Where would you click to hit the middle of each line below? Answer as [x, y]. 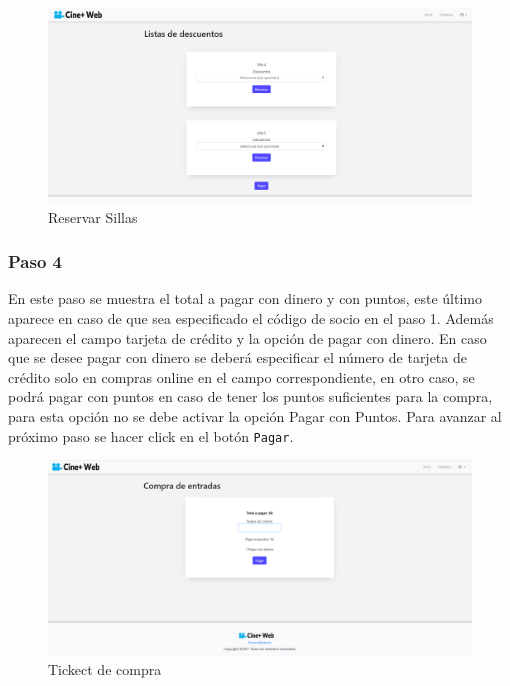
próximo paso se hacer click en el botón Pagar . [151, 435]
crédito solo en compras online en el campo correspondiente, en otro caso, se [241, 376]
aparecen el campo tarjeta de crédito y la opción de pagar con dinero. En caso [247, 337]
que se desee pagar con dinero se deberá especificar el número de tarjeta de [237, 357]
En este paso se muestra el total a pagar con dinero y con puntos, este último [245, 298]
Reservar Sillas [93, 216]
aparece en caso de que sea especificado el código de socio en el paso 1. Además [251, 318]
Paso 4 [35, 261]
